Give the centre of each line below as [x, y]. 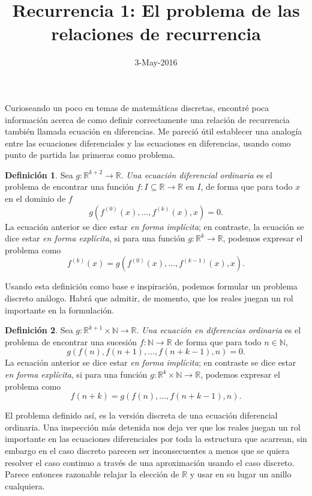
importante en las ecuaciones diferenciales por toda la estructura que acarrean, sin [156, 439]
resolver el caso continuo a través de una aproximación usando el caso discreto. [150, 462]
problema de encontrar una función [69, 186]
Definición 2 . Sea [39, 330]
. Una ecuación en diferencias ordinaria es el [219, 330]
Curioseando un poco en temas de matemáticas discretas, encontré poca [137, 107]
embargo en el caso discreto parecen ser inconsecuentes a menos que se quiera [147, 450]
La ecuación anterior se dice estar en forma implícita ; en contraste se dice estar [151, 362]
